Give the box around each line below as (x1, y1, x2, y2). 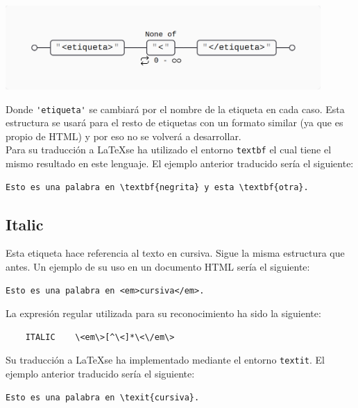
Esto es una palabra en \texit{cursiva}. (6, 392, 200, 402)
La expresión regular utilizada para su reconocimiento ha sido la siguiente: (6, 306, 321, 321)
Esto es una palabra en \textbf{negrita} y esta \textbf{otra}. (6, 182, 309, 192)
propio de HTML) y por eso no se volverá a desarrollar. (6, 128, 241, 143)
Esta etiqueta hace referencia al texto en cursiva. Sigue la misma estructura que (6, 246, 345, 260)
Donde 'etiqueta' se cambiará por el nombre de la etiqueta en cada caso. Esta (6, 101, 345, 116)
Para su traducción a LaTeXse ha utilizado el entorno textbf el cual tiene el (6, 142, 332, 157)
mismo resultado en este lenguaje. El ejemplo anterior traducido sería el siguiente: (6, 156, 354, 170)
